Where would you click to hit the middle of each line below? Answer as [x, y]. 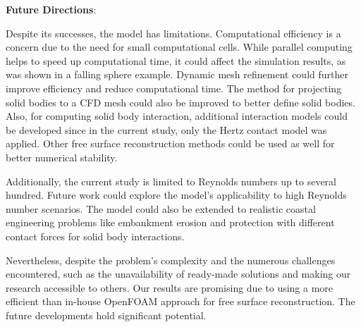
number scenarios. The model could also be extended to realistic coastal [161, 208]
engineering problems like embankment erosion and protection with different [170, 222]
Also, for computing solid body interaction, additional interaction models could [177, 116]
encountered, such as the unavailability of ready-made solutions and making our [178, 274]
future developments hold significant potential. [106, 315]
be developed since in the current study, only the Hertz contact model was [166, 129]
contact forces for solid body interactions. [95, 236]
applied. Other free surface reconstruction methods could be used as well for [170, 143]
